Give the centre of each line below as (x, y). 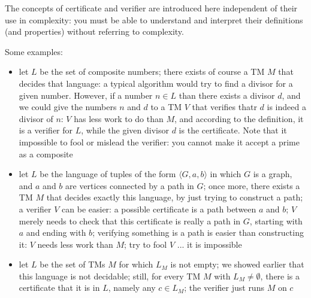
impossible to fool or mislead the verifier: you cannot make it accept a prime (159, 142)
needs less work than (75, 244)
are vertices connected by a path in (130, 185)
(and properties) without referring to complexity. (94, 31)
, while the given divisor (125, 130)
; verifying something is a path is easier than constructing (198, 232)
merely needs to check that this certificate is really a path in (130, 221)
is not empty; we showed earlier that (237, 264)
